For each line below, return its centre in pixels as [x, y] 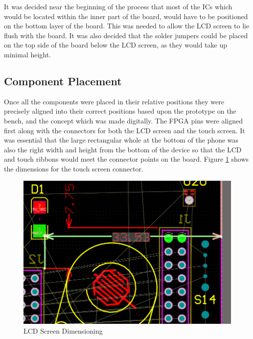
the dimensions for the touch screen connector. [74, 168]
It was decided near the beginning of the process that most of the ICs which [118, 6]
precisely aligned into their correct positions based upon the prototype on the [120, 111]
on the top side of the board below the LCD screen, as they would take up [116, 45]
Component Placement [63, 81]
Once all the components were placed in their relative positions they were [114, 101]
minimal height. [28, 54]
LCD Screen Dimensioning [63, 330]
